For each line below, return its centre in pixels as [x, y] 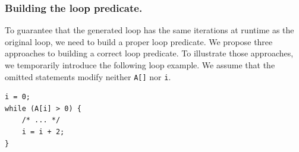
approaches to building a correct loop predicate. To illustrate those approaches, [149, 53]
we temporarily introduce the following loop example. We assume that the [140, 65]
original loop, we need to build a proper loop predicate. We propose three [139, 41]
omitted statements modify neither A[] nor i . [88, 76]
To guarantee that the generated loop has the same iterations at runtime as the [149, 30]
